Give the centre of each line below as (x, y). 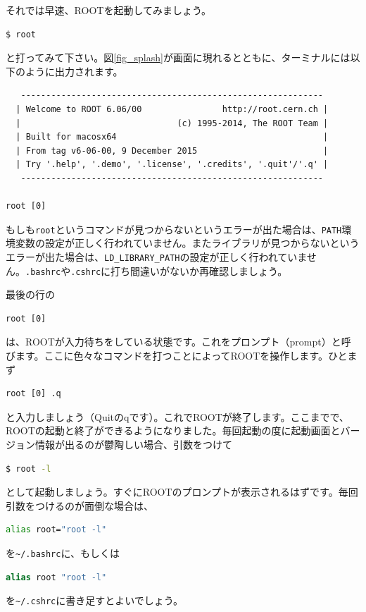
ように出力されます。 (74, 71)
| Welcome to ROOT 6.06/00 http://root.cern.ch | (172, 109)
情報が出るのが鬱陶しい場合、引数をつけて (133, 445)
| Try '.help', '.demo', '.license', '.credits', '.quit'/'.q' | (172, 165)
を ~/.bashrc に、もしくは (63, 553)
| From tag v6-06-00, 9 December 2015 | (172, 151)
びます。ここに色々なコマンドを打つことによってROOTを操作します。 (167, 356)
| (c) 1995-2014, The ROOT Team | (172, 123)
